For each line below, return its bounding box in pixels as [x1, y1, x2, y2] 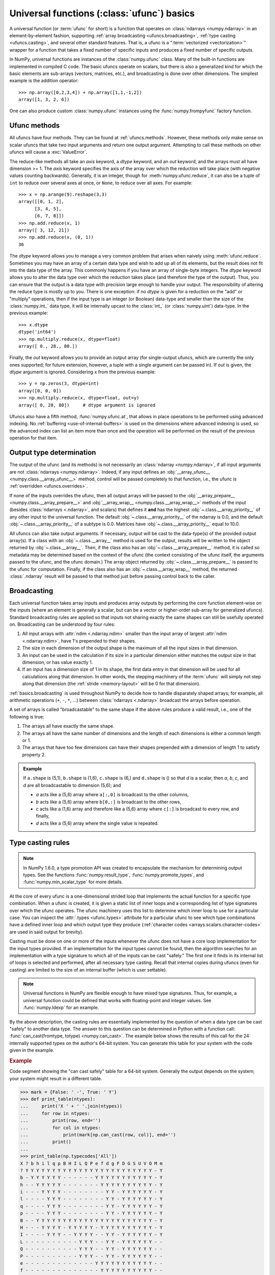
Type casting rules [9, 838, 70, 847]
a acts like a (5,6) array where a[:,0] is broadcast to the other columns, [36, 792, 189, 798]
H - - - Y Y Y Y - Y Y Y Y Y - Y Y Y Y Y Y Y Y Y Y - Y [20, 1225, 163, 1231]
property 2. [22, 751, 46, 757]
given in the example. [9, 1047, 54, 1053]
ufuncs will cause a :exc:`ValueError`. [9, 149, 88, 155]
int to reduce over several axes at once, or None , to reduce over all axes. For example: [9, 180, 193, 186]
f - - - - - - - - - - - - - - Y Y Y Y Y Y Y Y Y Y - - [20, 1267, 163, 1273]
